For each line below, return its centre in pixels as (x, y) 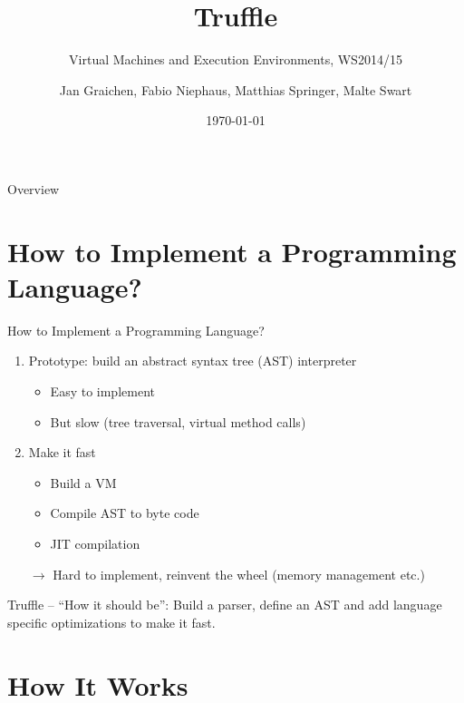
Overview (34, 188)
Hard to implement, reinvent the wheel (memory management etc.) (239, 574)
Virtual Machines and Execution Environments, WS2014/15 (236, 59)
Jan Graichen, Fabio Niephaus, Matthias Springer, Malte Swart (236, 89)
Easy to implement (102, 391)
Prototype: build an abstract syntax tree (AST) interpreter (193, 361)
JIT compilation (95, 543)
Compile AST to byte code (125, 513)
